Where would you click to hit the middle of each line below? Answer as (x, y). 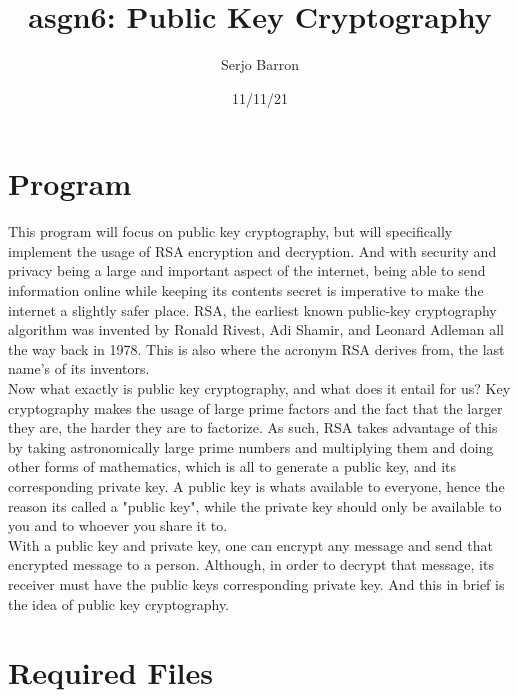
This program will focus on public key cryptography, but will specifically (230, 231)
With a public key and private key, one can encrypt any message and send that (250, 544)
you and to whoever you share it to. (118, 525)
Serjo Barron (260, 64)
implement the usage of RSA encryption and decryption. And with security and (252, 250)
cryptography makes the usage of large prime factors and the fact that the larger (255, 407)
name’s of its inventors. (79, 368)
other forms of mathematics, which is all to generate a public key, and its (232, 466)
